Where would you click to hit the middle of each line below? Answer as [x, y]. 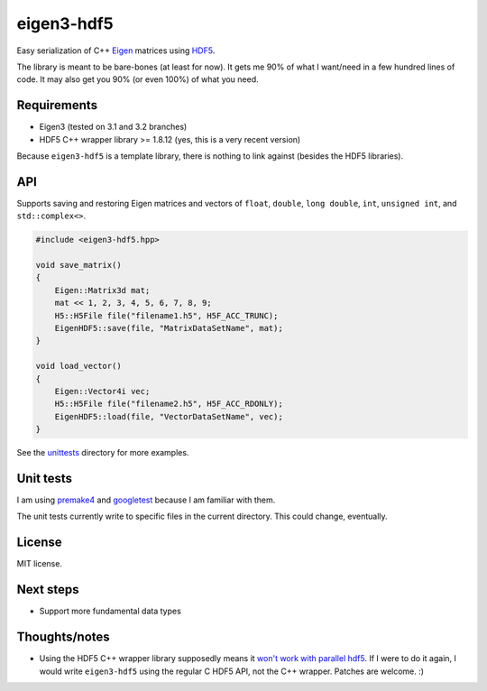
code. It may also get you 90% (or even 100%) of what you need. [138, 79]
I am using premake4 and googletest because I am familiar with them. [146, 500]
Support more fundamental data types [110, 611]
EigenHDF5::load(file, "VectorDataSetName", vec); [169, 416]
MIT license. [40, 564]
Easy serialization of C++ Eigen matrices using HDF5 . [116, 51]
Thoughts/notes [63, 637]
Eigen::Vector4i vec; [102, 391]
